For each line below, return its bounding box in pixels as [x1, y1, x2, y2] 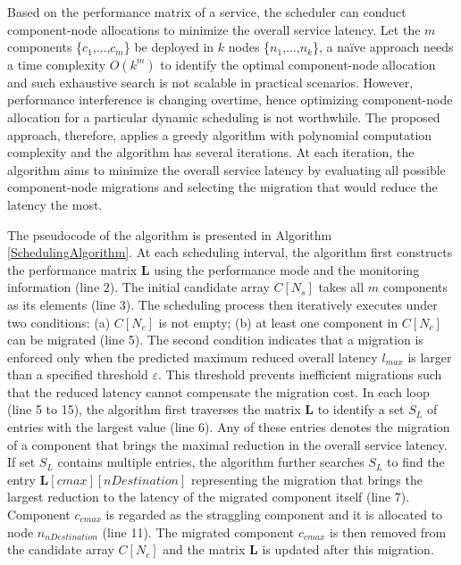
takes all [318, 278, 365, 296]
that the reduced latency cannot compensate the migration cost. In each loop [7, 382, 430, 401]
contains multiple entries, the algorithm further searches [57, 453, 365, 471]
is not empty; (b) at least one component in [158, 312, 398, 331]
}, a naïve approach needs [312, 37, 454, 56]
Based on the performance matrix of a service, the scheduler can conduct [7, 3, 407, 21]
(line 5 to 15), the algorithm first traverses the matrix [7, 400, 301, 419]
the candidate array [7, 540, 114, 559]
